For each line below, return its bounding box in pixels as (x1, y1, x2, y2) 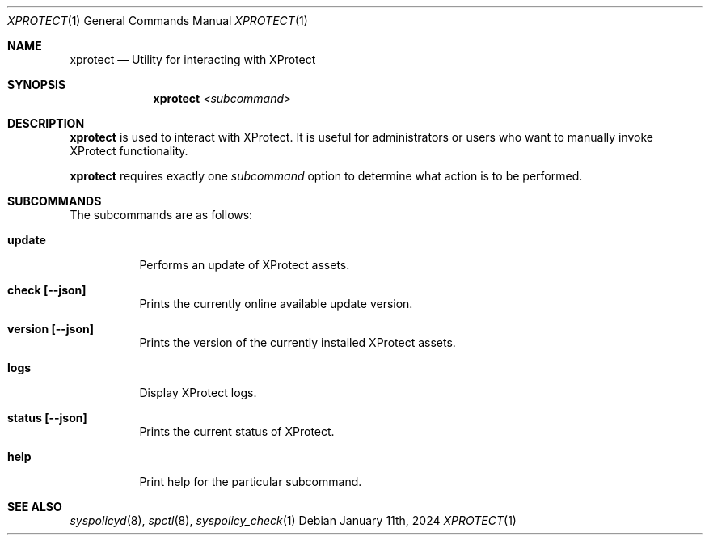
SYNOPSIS (7, 78, 66, 91)
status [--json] (7, 411, 87, 425)
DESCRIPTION (7, 116, 85, 130)
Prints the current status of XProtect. (139, 425, 335, 438)
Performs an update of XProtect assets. (139, 258, 350, 272)
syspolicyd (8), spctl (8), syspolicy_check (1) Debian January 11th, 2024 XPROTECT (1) (70, 514, 517, 527)
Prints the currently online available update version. (139, 297, 413, 311)
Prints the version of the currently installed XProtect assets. (139, 336, 456, 349)
